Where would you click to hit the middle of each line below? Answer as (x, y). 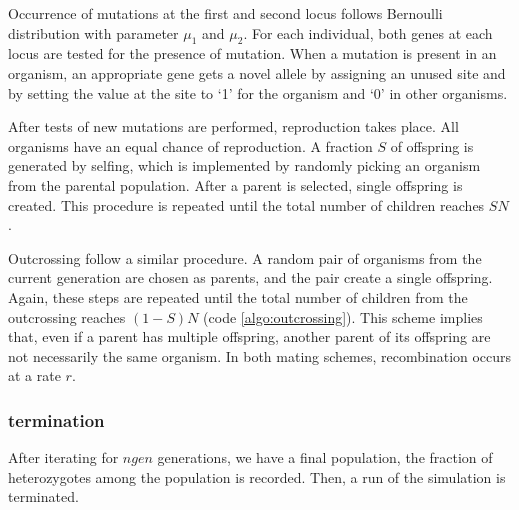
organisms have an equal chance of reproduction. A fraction (190, 145)
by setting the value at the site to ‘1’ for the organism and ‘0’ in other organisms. (258, 92)
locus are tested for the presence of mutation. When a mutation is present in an (252, 53)
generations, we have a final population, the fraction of (325, 457)
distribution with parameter (93, 32)
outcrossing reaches (67, 316)
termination (56, 419)
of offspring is (432, 145)
